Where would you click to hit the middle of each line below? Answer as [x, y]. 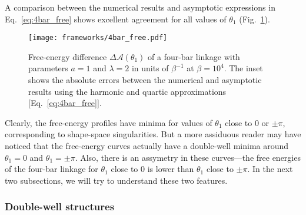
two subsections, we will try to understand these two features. [116, 180]
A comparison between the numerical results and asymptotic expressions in [140, 7]
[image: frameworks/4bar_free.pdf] [98, 38]
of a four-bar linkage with [194, 56]
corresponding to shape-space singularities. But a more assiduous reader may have [153, 134]
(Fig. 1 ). [255, 19]
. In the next [270, 169]
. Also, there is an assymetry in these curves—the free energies [188, 157]
